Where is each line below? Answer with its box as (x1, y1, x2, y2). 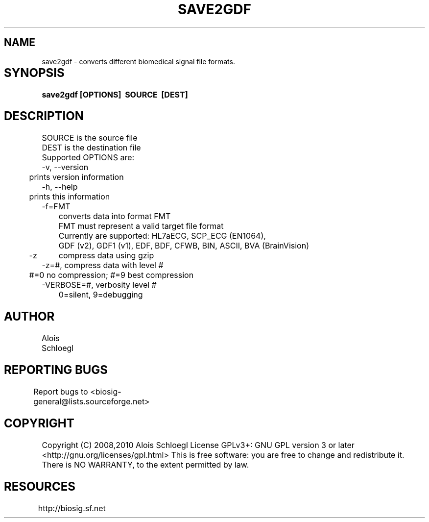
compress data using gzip (58, 250, 154, 261)
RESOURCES (4, 479, 75, 494)
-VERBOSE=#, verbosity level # (42, 280, 157, 290)
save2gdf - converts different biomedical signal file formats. (42, 57, 235, 66)
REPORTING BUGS (4, 363, 108, 377)
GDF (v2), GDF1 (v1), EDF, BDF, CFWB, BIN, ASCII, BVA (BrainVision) (58, 241, 309, 251)
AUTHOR (4, 309, 55, 324)
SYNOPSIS (4, 65, 65, 80)
